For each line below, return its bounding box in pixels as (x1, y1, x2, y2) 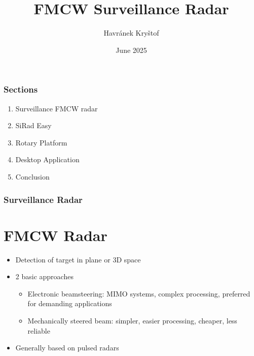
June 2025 (116, 44, 147, 55)
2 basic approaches (15, 271, 74, 282)
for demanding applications (27, 298, 112, 309)
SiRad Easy (15, 120, 52, 131)
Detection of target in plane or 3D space (15, 254, 141, 264)
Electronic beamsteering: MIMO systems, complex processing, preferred (27, 288, 250, 299)
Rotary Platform (15, 137, 67, 147)
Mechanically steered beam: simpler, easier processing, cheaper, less (27, 315, 237, 325)
